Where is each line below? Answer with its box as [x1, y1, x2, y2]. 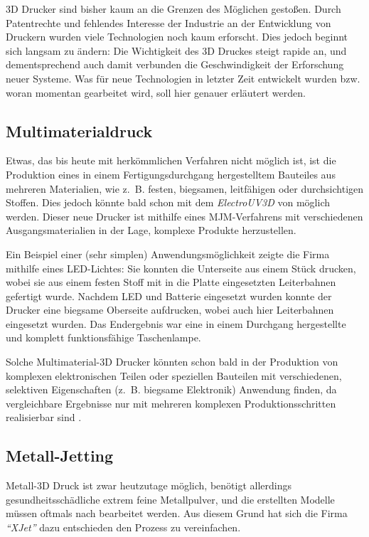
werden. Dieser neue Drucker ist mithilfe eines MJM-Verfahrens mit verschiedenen [6, 208, 363, 223]
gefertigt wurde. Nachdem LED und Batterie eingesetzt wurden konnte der [6, 288, 332, 303]
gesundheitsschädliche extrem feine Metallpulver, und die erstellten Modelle [6, 491, 335, 506]
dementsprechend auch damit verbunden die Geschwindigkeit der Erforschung [6, 57, 344, 72]
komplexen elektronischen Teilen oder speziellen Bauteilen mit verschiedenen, [6, 368, 342, 383]
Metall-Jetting [6, 445, 114, 467]
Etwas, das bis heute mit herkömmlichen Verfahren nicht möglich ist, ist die [6, 153, 336, 168]
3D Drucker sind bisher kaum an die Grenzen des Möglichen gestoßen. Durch [6, 1, 341, 16]
